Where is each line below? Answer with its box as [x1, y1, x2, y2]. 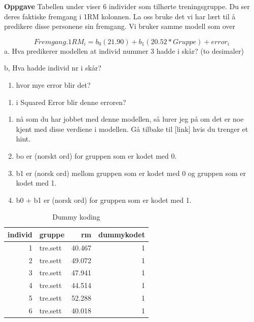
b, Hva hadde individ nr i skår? [4, 62, 101, 73]
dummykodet [98, 229, 145, 239]
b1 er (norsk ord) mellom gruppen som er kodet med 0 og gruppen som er [16, 167, 246, 178]
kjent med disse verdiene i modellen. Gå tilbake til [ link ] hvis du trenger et [16, 123, 248, 134]
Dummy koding [52, 211, 100, 222]
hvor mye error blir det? [16, 79, 91, 90]
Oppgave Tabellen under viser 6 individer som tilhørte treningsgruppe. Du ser [4, 1, 250, 11]
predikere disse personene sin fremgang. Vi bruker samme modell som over [4, 21, 236, 31]
